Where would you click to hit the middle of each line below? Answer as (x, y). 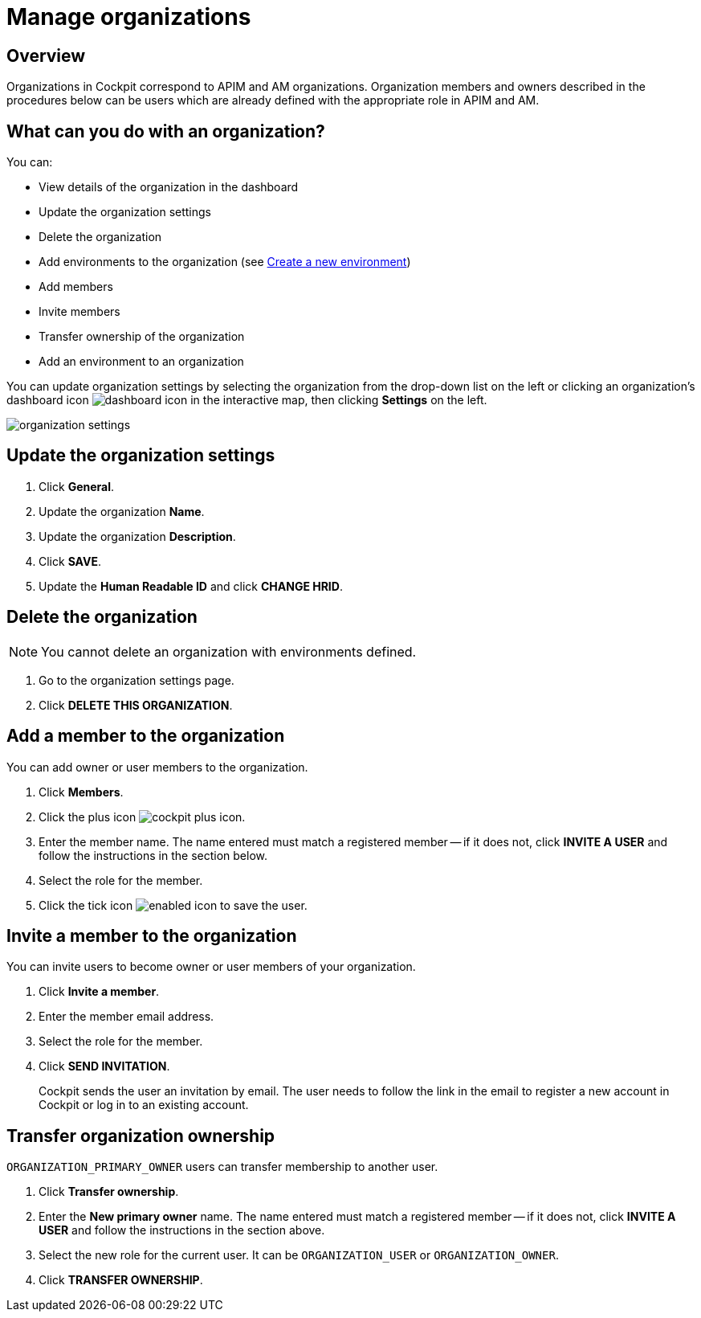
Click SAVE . (70, 561)
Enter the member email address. (126, 1017)
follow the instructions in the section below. (153, 855)
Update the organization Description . (137, 536)
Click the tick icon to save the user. (173, 905)
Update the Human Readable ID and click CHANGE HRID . (191, 586)
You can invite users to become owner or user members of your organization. (211, 967)
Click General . (77, 486)
